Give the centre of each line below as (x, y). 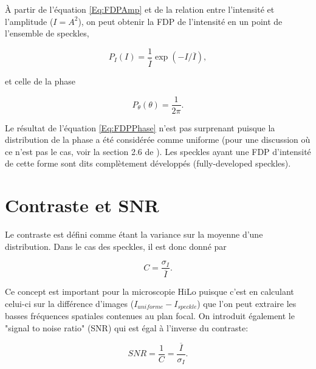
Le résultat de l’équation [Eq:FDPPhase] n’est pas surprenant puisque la (140, 127)
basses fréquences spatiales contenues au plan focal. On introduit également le (150, 316)
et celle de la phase (40, 81)
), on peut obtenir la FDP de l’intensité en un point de (180, 21)
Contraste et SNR (82, 205)
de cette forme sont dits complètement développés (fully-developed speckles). (148, 163)
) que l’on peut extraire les (247, 303)
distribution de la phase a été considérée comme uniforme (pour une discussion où (158, 140)
